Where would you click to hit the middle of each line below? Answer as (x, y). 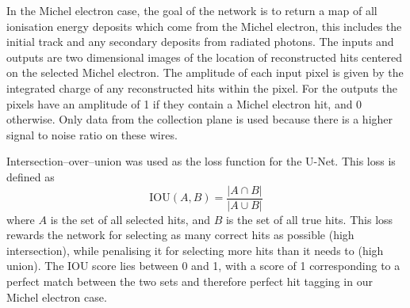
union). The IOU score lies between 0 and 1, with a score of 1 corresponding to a (203, 266)
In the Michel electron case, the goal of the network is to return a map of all (192, 10)
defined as (31, 176)
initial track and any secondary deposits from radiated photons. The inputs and (200, 42)
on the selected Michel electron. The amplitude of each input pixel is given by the (205, 72)
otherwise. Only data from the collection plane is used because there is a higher (200, 119)
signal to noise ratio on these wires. (92, 134)
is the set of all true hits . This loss (309, 219)
